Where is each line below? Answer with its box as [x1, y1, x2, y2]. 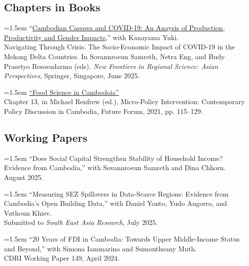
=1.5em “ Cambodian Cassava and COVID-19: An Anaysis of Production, [4, 22, 225, 33]
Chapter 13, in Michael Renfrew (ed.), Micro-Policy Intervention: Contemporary [4, 96, 245, 107]
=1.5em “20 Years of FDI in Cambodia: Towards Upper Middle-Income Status [4, 233, 240, 244]
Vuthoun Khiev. [4, 207, 52, 218]
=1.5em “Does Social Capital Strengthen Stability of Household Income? [4, 153, 223, 163]
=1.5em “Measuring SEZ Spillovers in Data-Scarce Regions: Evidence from [4, 188, 229, 199]
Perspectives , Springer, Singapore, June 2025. [4, 70, 140, 81]
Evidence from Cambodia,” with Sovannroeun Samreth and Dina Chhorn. [4, 162, 226, 173]
